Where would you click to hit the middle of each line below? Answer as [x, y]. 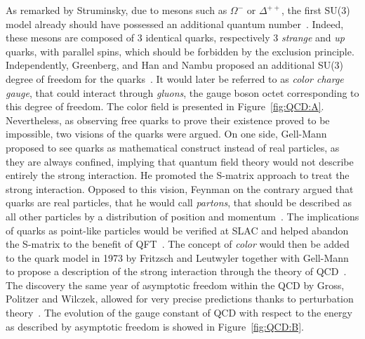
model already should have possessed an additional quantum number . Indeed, [175, 24]
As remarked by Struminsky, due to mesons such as [117, 10]
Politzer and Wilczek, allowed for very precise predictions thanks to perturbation [180, 299]
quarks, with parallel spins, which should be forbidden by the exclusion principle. [180, 51]
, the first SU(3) [316, 10]
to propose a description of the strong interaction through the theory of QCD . [176, 271]
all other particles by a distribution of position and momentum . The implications [182, 216]
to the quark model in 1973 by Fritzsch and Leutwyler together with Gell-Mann [177, 257]
